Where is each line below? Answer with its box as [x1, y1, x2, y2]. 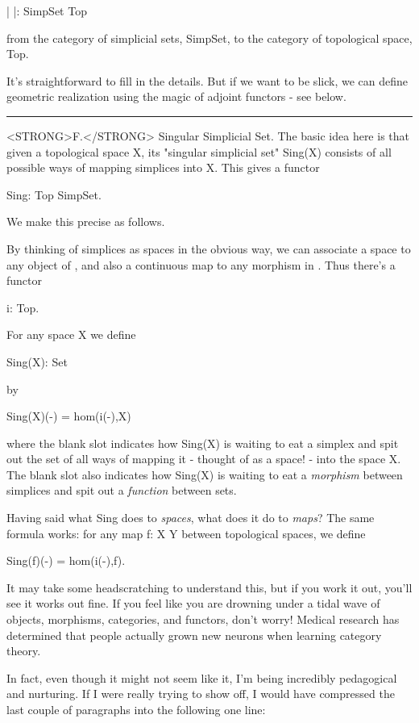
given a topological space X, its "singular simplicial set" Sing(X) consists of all [6, 143, 392, 160]
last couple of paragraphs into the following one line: [6, 701, 266, 717]
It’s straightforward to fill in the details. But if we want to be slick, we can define [6, 72, 408, 89]
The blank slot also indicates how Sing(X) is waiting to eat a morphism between [6, 466, 403, 483]
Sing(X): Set [6, 353, 68, 370]
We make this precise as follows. [6, 213, 165, 230]
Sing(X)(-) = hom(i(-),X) [6, 407, 131, 424]
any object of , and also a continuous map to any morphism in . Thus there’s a [6, 256, 396, 273]
